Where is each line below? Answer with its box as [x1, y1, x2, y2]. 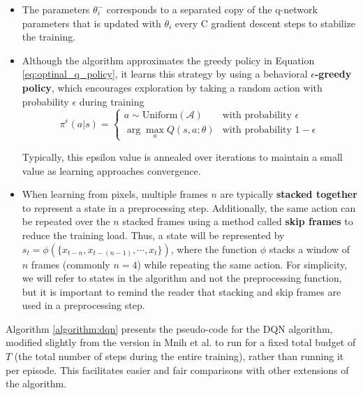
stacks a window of [269, 241, 350, 256]
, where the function [170, 241, 258, 256]
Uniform [142, 110, 178, 121]
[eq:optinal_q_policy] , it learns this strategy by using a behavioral [22, 66, 308, 81]
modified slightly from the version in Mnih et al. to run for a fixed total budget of [6, 335, 356, 350]
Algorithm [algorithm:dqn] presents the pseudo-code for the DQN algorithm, [6, 321, 333, 336]
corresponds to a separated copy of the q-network [106, 2, 318, 16]
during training [79, 94, 145, 108]
